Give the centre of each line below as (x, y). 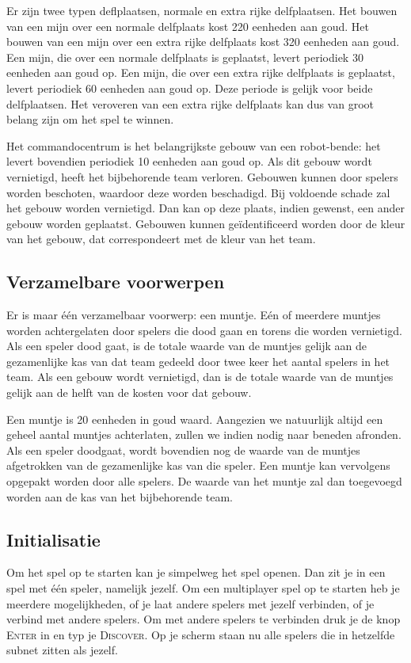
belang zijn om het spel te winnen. (90, 119)
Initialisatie (53, 539)
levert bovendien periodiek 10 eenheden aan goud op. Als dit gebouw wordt (189, 161)
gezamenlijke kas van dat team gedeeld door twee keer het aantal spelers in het (198, 361)
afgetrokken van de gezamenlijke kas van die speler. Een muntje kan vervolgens (198, 465)
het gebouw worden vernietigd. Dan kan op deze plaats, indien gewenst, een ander (205, 208)
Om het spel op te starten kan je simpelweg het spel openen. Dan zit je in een (196, 572)
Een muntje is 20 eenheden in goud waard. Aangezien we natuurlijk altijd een (195, 419)
